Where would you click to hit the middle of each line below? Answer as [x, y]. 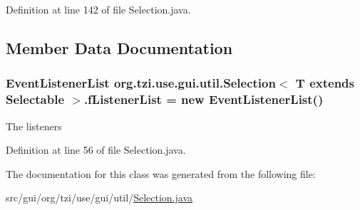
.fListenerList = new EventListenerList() [204, 99]
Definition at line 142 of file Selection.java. [98, 9]
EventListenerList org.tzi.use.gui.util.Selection [141, 83]
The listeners [34, 126]
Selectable [35, 99]
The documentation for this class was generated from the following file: [161, 173]
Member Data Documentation [119, 47]
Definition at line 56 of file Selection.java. [96, 150]
